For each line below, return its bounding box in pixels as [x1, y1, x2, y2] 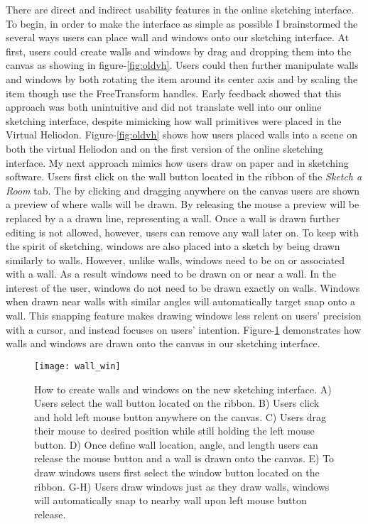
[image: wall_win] [34, 361, 121, 371]
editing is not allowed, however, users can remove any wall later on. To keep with [6, 224, 359, 239]
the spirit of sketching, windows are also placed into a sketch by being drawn [6, 239, 340, 253]
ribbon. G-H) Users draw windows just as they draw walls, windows [34, 479, 330, 493]
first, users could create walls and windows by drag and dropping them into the [6, 43, 352, 58]
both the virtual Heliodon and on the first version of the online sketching [6, 141, 323, 155]
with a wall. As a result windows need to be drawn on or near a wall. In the [6, 266, 337, 281]
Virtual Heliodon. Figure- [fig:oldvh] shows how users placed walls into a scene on [6, 127, 358, 142]
